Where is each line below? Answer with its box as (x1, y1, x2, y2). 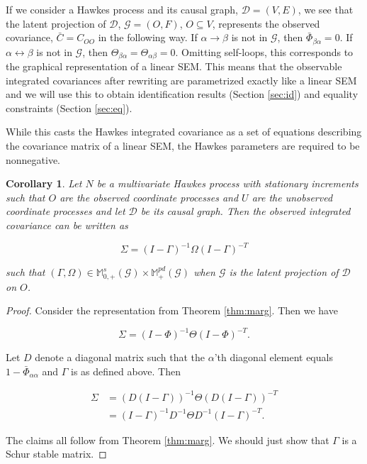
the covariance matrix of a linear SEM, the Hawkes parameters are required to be (6, 138, 360, 153)
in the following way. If (98, 30, 198, 45)
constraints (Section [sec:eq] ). (6, 100, 132, 115)
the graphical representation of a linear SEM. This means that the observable (6, 59, 342, 74)
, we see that (298, 2, 354, 16)
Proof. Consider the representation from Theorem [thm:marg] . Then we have (6, 303, 338, 318)
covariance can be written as (6, 218, 128, 233)
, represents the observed (212, 16, 320, 31)
